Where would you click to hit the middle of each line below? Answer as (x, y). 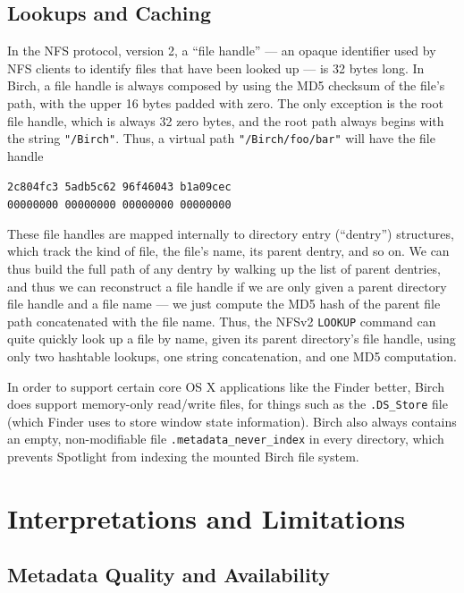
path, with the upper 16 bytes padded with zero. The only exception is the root (225, 102)
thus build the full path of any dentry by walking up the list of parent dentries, (224, 268)
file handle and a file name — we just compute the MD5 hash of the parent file (224, 304)
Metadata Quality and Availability (169, 575)
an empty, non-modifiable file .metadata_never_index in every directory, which (226, 439)
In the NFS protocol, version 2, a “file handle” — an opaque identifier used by (222, 51)
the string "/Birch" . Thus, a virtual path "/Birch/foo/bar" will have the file (221, 138)
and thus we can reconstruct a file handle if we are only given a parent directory (227, 286)
